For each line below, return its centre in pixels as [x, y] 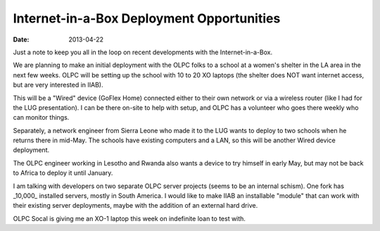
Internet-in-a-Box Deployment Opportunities [147, 18]
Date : [21, 39]
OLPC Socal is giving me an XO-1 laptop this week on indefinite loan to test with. [129, 218]
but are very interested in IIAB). [58, 85]
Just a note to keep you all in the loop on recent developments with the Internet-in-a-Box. [143, 52]
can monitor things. [41, 118]
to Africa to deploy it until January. [63, 173]
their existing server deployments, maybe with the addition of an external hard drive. [135, 206]
